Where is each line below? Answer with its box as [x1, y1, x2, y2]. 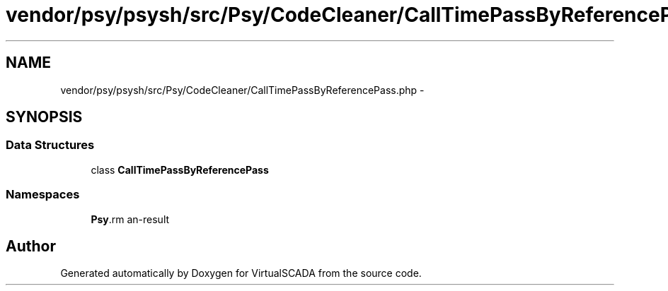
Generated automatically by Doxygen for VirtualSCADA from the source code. [60, 267, 422, 280]
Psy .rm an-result [91, 213, 170, 225]
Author [6, 237, 56, 255]
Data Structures [6, 138, 95, 153]
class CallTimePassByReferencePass [91, 163, 269, 176]
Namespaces [6, 187, 80, 202]
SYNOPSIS [6, 108, 83, 126]
